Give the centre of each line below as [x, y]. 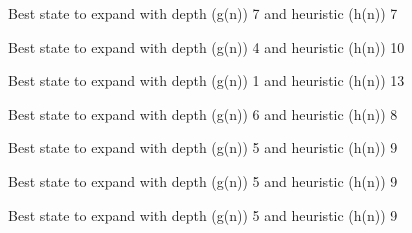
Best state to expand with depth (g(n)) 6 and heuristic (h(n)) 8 [203, 113]
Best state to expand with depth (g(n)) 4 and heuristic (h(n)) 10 [206, 46]
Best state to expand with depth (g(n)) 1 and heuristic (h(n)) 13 [206, 80]
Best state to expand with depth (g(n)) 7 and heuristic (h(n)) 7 [203, 13]
